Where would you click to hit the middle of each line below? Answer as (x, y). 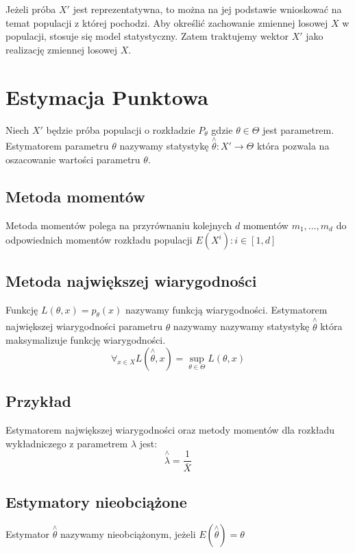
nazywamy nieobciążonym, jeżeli (128, 534)
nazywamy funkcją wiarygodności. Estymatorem (227, 309)
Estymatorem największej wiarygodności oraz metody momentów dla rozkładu (170, 429)
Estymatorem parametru (57, 146)
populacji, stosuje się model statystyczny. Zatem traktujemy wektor (147, 36)
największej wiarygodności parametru (84, 326)
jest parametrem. (298, 129)
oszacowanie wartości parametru (73, 159)
